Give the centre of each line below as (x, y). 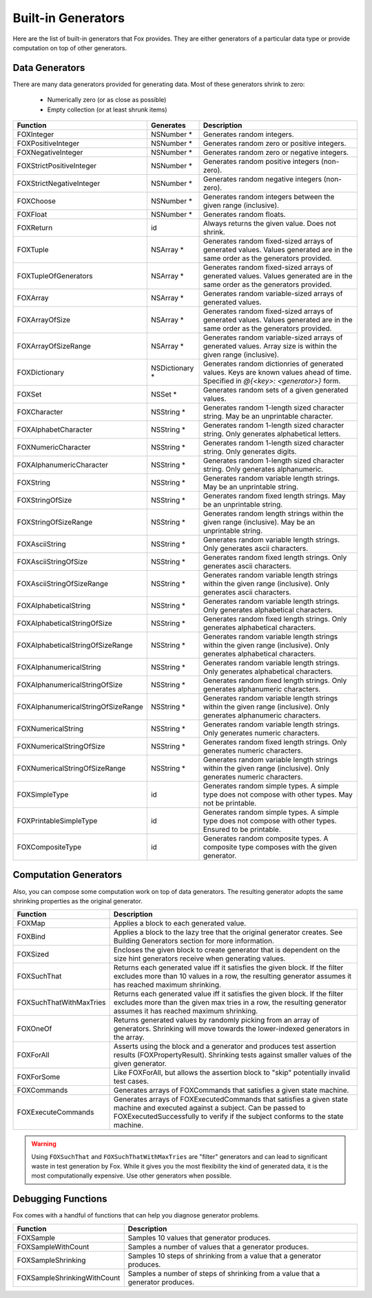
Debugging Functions (60, 1199)
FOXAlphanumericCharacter (63, 465)
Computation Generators (68, 875)
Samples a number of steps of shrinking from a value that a (224, 1273)
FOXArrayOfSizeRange (54, 346)
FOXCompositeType (49, 847)
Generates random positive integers (261, 162)
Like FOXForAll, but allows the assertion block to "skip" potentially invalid (232, 1073)
